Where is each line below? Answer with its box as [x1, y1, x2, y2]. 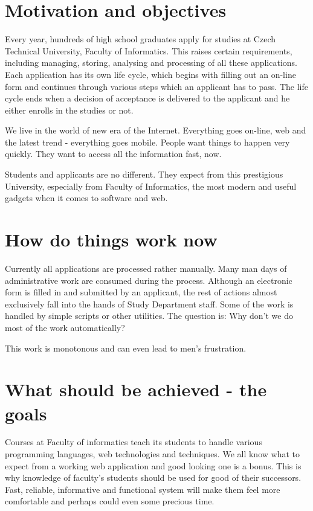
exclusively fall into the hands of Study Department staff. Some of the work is [5, 297, 294, 310]
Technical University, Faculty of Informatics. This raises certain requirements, [5, 44, 292, 57]
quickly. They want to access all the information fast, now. [5, 147, 222, 160]
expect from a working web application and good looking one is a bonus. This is [5, 459, 302, 472]
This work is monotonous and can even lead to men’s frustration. [5, 341, 247, 354]
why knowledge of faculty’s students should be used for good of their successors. [5, 471, 302, 484]
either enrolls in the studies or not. [5, 103, 134, 116]
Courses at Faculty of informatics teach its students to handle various [5, 435, 262, 448]
